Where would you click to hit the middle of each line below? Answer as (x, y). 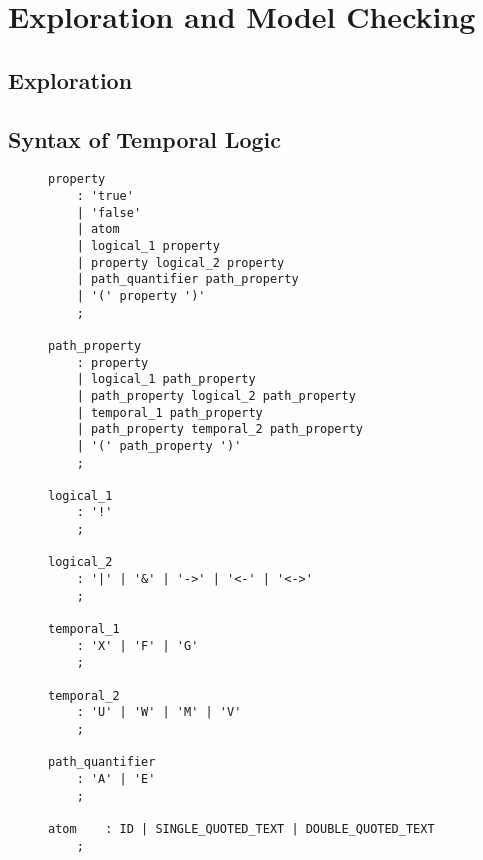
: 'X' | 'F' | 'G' (137, 645)
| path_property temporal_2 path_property (219, 429)
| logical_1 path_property (166, 379)
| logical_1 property (148, 245)
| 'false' (109, 212)
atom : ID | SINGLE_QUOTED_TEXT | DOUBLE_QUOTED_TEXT (241, 828)
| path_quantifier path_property (187, 279)
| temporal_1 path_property (169, 412)
